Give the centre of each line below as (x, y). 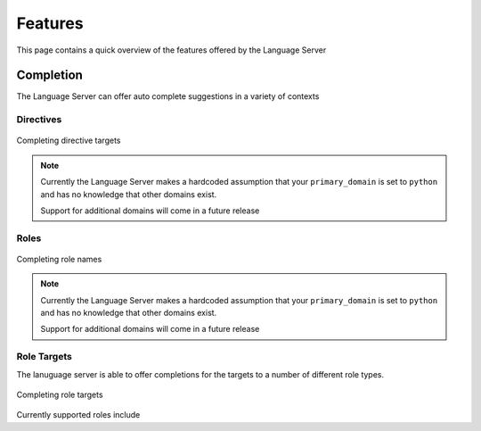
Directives (39, 120)
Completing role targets (60, 395)
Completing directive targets (69, 141)
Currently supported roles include (78, 415)
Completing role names (59, 259)
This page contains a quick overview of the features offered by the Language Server (171, 50)
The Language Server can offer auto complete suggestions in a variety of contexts (168, 96)
